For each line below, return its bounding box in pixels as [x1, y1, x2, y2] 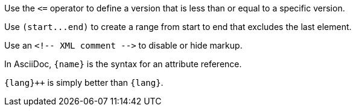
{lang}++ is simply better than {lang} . [4, 77, 164, 88]
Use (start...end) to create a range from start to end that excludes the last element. [4, 22, 352, 32]
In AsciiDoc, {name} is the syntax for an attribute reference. [4, 59, 242, 69]
